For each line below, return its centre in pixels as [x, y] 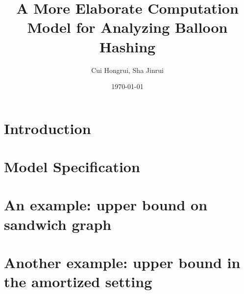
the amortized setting [78, 282]
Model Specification [72, 167]
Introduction [48, 128]
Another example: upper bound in [122, 262]
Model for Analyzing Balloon [127, 27]
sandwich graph [58, 224]
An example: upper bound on [106, 205]
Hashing [127, 46]
